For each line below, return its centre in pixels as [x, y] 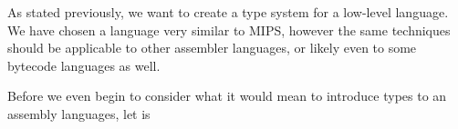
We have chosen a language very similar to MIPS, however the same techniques [229, 30]
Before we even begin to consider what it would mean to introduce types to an [227, 96]
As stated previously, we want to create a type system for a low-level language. [228, 12]
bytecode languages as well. [84, 65]
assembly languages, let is [79, 113]
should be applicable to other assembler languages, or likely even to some [212, 48]
